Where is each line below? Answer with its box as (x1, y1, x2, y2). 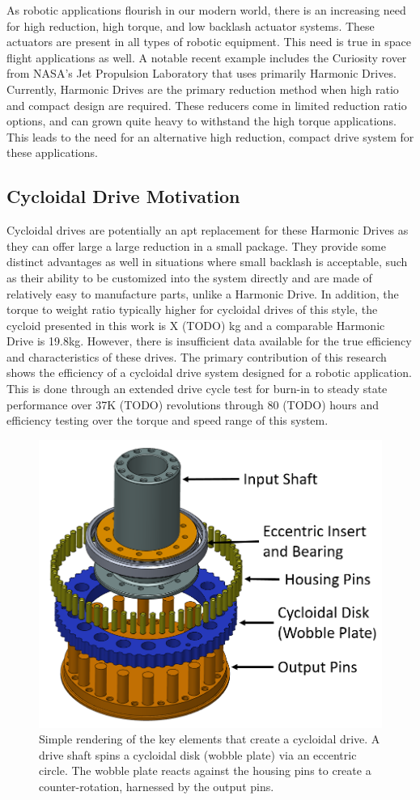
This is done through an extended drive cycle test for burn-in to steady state (6, 380, 388, 397)
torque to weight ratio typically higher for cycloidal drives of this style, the (6, 301, 378, 318)
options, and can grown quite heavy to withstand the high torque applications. (6, 112, 397, 129)
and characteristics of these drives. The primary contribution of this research (6, 348, 387, 365)
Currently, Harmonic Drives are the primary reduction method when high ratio (6, 80, 399, 97)
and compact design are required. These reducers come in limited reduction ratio (6, 96, 407, 113)
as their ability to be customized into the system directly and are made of (6, 269, 372, 286)
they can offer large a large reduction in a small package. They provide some (6, 237, 386, 254)
